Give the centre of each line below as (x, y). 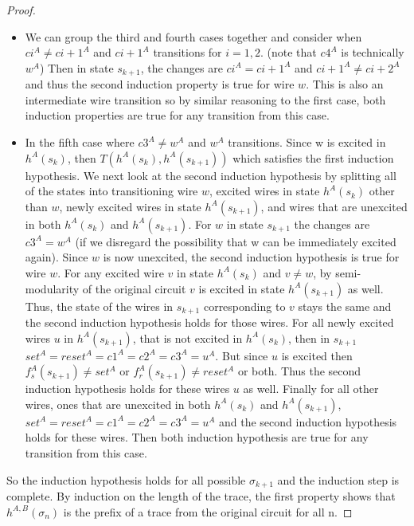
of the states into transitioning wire (111, 191)
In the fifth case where (80, 142)
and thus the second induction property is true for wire (160, 84)
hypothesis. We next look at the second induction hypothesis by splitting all (211, 175)
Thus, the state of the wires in (99, 306)
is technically (373, 52)
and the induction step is (338, 479)
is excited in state (242, 288)
